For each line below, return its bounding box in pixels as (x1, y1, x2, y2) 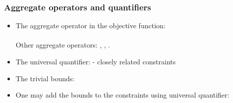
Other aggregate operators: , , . (15, 40, 111, 50)
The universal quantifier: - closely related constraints (15, 56, 176, 66)
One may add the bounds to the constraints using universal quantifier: (15, 90, 230, 100)
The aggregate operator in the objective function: (15, 20, 166, 31)
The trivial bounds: (15, 73, 75, 83)
